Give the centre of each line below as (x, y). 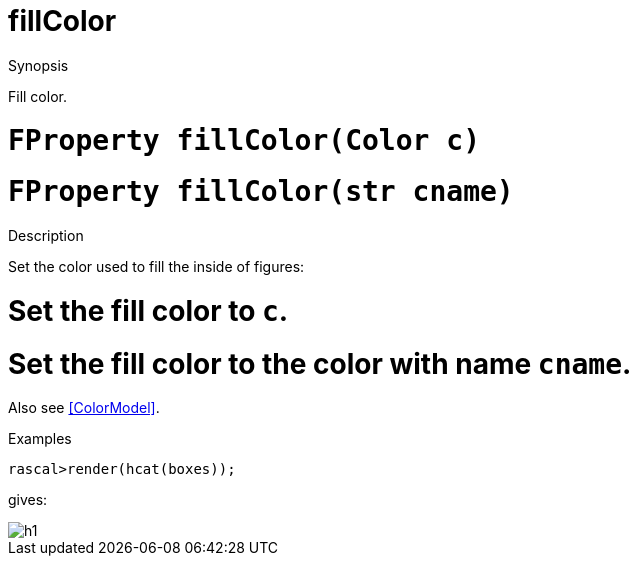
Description (46, 235)
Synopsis (38, 65)
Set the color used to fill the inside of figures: (156, 266)
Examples (40, 439)
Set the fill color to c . (148, 310)
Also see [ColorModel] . (84, 408)
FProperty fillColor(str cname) (261, 192)
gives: (28, 500)
